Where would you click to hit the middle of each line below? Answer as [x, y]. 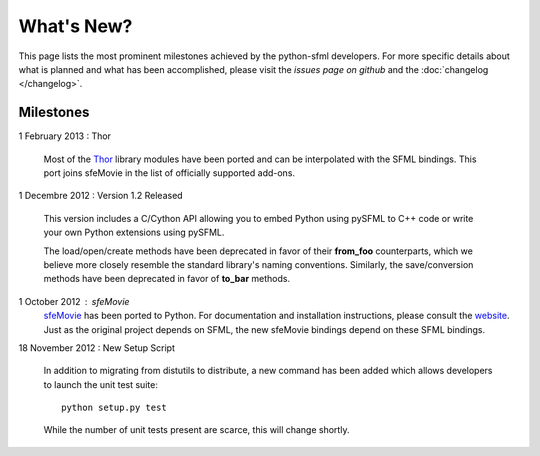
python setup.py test [114, 408]
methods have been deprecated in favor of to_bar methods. [167, 279]
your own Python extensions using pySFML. [134, 232]
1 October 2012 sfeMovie [74, 301]
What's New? [75, 26]
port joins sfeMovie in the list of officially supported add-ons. [169, 173]
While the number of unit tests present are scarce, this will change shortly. [196, 430]
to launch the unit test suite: [101, 384]
